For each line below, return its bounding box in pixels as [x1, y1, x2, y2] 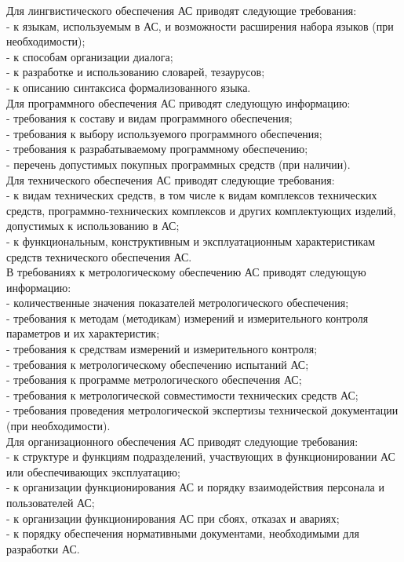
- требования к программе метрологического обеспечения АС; [6, 371, 302, 388]
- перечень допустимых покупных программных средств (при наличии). [6, 155, 351, 172]
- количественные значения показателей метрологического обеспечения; [6, 294, 349, 311]
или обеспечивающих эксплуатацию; [6, 463, 180, 480]
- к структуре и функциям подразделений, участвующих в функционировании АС [6, 448, 395, 465]
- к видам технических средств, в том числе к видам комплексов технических [6, 187, 377, 203]
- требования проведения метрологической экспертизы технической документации [6, 402, 399, 418]
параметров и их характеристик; [6, 325, 160, 341]
